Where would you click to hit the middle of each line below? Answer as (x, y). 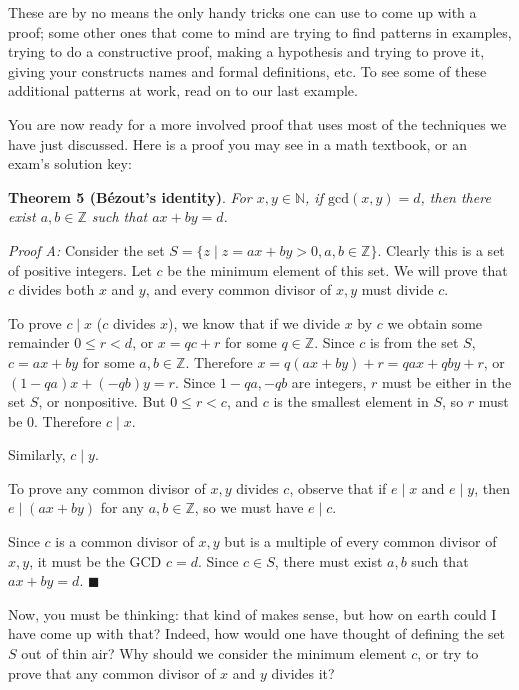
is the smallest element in (351, 401)
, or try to (448, 653)
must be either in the (446, 381)
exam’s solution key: (70, 163)
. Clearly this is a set (441, 249)
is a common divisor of (124, 541)
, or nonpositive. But (102, 401)
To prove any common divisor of (107, 487)
